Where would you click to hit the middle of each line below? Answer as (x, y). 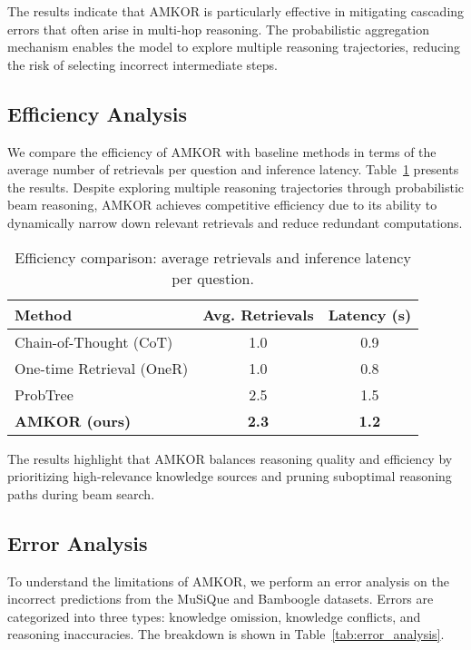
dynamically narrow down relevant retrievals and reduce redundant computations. (235, 222)
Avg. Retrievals (258, 314)
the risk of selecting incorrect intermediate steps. (142, 64)
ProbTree (44, 394)
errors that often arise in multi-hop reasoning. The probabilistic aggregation (218, 29)
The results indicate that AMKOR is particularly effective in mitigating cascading (236, 11)
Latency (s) (370, 314)
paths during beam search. (81, 493)
